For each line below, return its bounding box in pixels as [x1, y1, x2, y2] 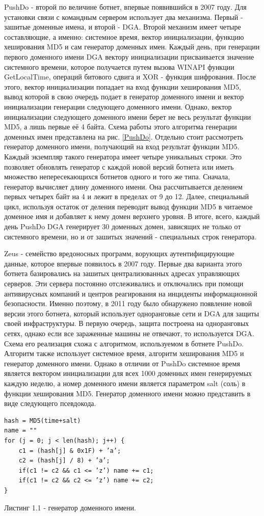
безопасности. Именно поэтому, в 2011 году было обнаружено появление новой [4, 298, 252, 309]
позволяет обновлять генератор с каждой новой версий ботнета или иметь [4, 161, 234, 172]
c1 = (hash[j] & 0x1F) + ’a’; [18, 447, 121, 454]
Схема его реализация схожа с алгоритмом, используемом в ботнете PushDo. [4, 338, 244, 348]
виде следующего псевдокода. [4, 398, 96, 409]
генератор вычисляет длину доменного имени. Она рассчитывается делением [4, 181, 243, 192]
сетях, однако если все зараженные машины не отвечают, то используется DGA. [4, 328, 254, 338]
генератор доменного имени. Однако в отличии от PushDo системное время [4, 358, 240, 368]
